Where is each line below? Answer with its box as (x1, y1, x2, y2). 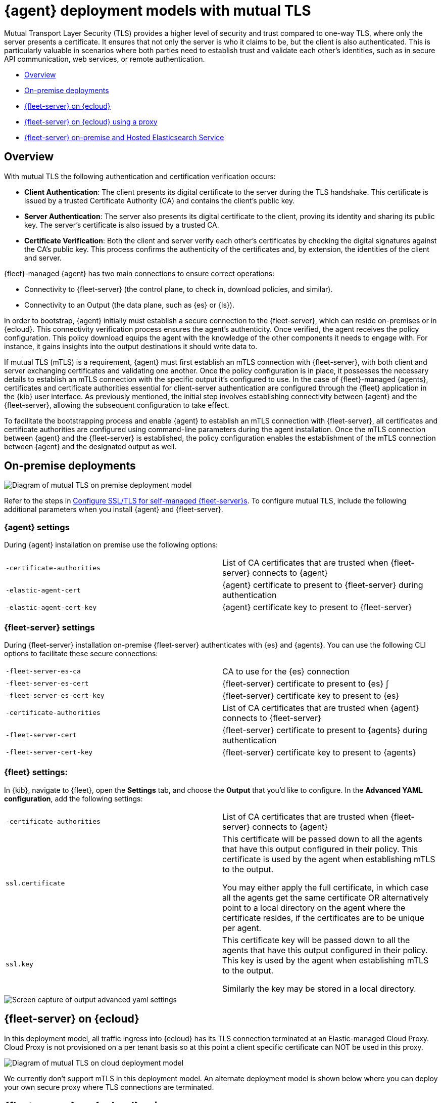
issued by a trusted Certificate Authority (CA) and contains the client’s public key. (24, 196, 295, 205)
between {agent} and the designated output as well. (4, 442, 177, 451)
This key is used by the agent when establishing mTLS (222, 955, 429, 965)
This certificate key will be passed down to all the (222, 935, 410, 945)
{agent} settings (4, 522, 70, 532)
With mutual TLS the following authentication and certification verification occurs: (4, 172, 276, 181)
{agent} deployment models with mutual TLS (4, 2, 311, 19)
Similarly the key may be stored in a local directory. (222, 983, 416, 994)
